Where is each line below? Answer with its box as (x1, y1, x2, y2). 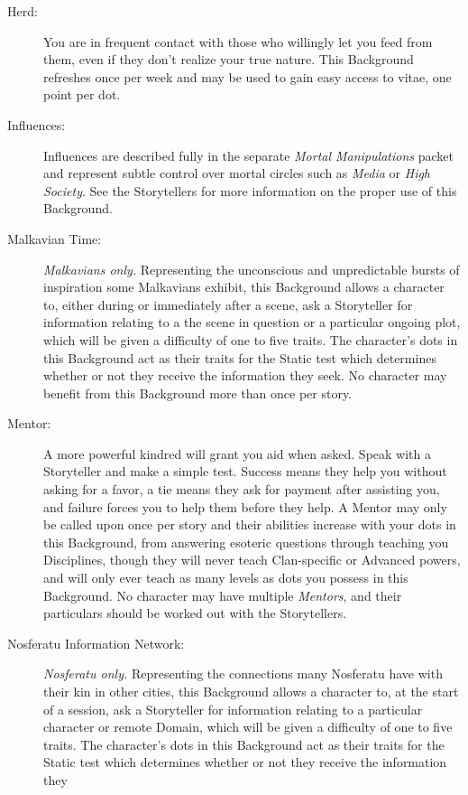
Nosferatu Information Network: (7, 633, 185, 652)
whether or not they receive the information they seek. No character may (43, 366, 447, 385)
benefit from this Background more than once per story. (43, 383, 353, 402)
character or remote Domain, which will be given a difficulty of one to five (43, 717, 453, 736)
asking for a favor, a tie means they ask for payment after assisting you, (43, 480, 440, 499)
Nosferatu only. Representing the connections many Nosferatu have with (43, 664, 443, 683)
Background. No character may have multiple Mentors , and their (43, 585, 402, 604)
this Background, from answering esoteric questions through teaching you (43, 532, 449, 551)
